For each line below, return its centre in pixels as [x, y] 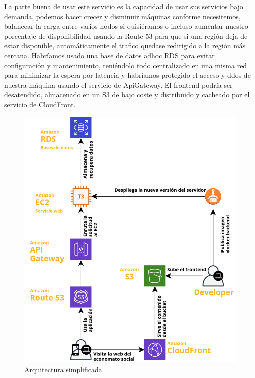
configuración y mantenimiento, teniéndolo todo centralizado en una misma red [126, 65]
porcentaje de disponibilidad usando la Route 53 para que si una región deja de [126, 35]
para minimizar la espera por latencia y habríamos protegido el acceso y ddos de [127, 75]
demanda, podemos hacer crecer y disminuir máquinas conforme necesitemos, [122, 16]
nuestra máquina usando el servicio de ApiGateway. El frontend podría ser [118, 85]
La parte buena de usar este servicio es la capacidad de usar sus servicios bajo [124, 6]
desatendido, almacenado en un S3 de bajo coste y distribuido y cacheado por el [127, 95]
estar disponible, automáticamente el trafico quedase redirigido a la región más [125, 45]
